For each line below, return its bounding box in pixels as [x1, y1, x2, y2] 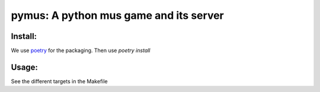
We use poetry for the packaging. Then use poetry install [11, 47, 151, 54]
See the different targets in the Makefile [11, 77, 108, 85]
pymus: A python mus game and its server [11, 9, 225, 22]
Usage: [11, 62, 39, 72]
